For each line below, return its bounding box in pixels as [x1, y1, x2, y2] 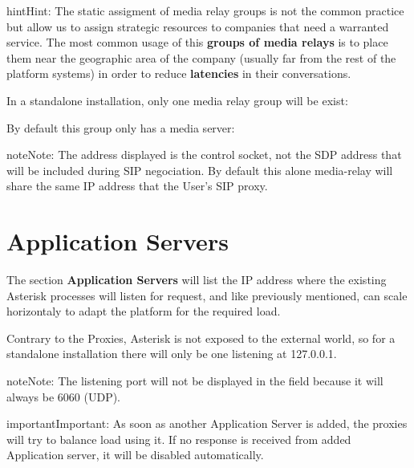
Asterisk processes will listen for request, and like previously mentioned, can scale [6, 287, 408, 303]
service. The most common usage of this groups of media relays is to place [6, 34, 388, 51]
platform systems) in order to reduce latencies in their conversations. [6, 65, 351, 82]
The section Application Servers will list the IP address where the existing [6, 271, 387, 288]
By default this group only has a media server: [6, 119, 235, 136]
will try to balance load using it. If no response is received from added [6, 430, 351, 447]
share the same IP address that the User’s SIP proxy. [6, 177, 268, 194]
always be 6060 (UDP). [6, 388, 121, 405]
